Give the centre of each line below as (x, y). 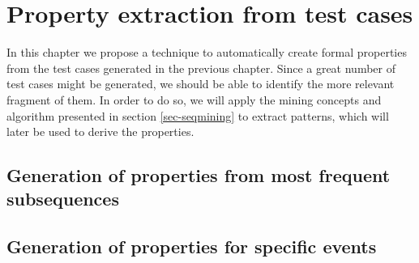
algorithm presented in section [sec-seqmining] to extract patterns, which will (198, 115)
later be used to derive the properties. (100, 131)
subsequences (63, 199)
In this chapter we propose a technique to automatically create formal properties (207, 52)
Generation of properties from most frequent (199, 175)
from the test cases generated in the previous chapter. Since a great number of (201, 68)
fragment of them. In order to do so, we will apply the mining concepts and (194, 99)
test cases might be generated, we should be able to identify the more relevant (201, 84)
